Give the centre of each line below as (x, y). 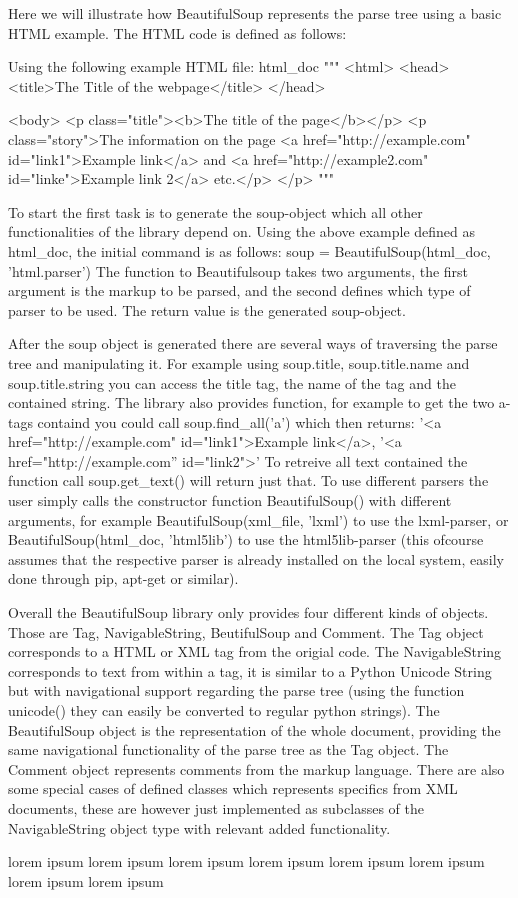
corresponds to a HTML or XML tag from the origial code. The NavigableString (255, 651)
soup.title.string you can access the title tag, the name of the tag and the (232, 382)
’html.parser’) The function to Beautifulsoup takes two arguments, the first (238, 270)
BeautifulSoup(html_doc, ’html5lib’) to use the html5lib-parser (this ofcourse (246, 539)
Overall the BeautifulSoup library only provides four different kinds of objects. (248, 612)
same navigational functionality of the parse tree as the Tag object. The (228, 749)
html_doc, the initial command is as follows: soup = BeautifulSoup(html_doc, (249, 250)
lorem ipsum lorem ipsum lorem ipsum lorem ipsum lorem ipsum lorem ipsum (246, 861)
